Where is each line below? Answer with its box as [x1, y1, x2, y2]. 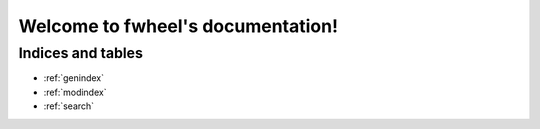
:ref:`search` [43, 100, 95, 112]
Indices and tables [18, 44, 144, 62]
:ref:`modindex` [43, 86, 107, 98]
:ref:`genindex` [43, 72, 105, 84]
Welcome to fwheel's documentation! [18, 15, 339, 37]
